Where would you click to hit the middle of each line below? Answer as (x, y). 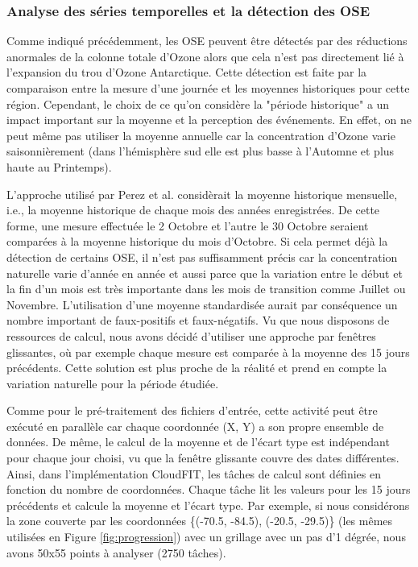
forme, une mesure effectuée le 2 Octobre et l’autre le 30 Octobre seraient (188, 225)
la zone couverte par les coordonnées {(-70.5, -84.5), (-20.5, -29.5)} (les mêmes (200, 521)
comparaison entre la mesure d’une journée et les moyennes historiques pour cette (208, 88)
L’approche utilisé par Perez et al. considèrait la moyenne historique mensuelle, (202, 194)
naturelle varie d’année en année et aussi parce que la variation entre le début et (205, 273)
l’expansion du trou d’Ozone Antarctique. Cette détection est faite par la (187, 72)
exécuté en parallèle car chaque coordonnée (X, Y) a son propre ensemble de (195, 426)
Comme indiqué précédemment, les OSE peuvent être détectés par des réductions (207, 41)
